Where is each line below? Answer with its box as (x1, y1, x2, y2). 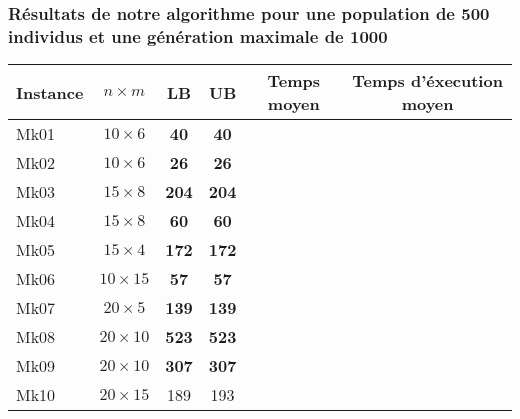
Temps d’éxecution (352, 69, 503, 93)
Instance (16, 80, 84, 104)
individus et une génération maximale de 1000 (8, 23, 388, 48)
